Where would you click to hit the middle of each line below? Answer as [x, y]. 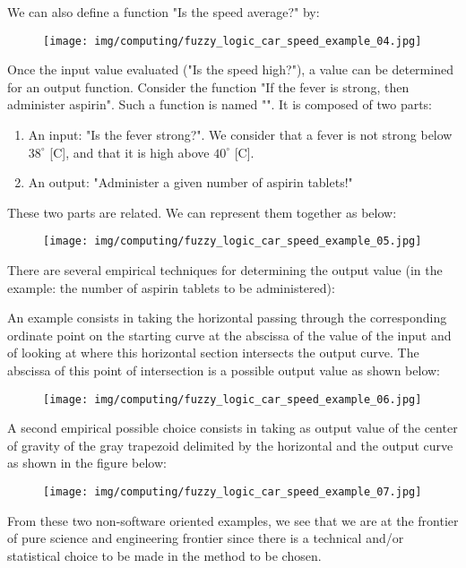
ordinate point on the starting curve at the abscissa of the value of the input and [229, 335]
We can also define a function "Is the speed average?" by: [164, 12]
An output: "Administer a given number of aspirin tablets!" [190, 182]
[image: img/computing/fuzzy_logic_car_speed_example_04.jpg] [233, 41]
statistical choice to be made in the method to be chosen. [164, 555]
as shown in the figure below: [87, 463]
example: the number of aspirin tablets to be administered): [171, 287]
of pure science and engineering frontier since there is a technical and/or [206, 538]
